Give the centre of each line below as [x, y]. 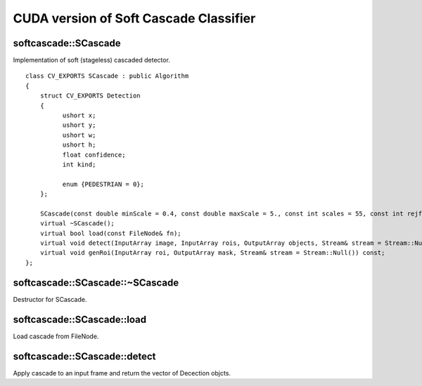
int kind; [79, 164]
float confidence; [94, 155]
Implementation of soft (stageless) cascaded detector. [91, 60]
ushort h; [79, 145]
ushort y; [79, 125]
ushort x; [79, 115]
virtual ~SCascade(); [77, 224]
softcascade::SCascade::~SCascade [96, 282]
